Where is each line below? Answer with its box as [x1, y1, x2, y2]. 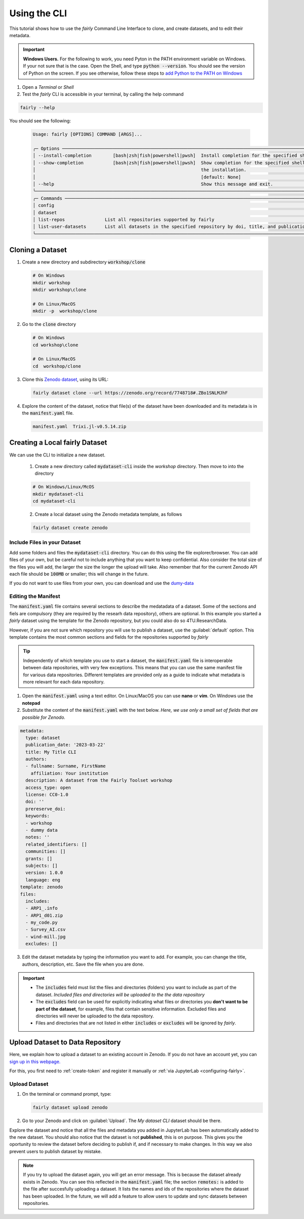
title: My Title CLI [25, 749, 77, 755]
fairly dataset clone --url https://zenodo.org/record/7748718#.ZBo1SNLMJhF [32, 390, 228, 396]
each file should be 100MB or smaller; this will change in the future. [9, 571, 149, 577]
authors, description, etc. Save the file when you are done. [22, 961, 144, 967]
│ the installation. [32, 167, 247, 173]
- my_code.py [25, 919, 58, 926]
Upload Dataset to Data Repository [9, 1038, 121, 1047]
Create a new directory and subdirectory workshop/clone [22, 259, 145, 265]
